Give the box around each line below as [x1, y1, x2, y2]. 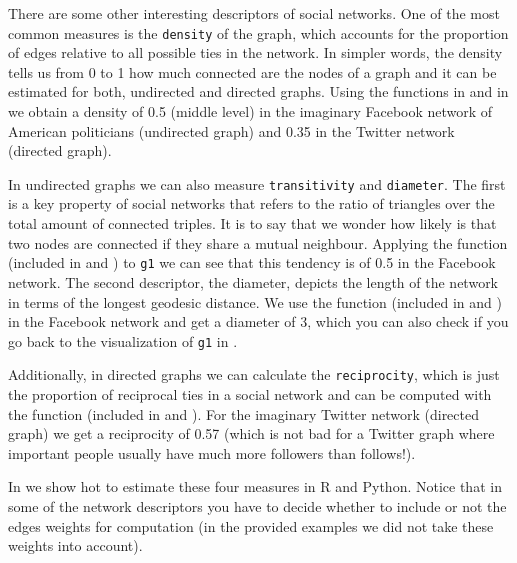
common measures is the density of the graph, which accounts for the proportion [8, 22, 509, 43]
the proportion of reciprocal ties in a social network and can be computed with [8, 384, 492, 404]
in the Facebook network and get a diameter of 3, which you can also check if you [8, 311, 509, 332]
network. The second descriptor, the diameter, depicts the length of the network [8, 271, 499, 292]
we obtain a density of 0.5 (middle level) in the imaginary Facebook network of [8, 101, 493, 122]
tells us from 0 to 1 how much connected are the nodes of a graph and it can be [8, 61, 497, 82]
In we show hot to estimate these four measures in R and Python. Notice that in [8, 476, 502, 497]
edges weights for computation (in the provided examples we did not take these [8, 515, 494, 536]
